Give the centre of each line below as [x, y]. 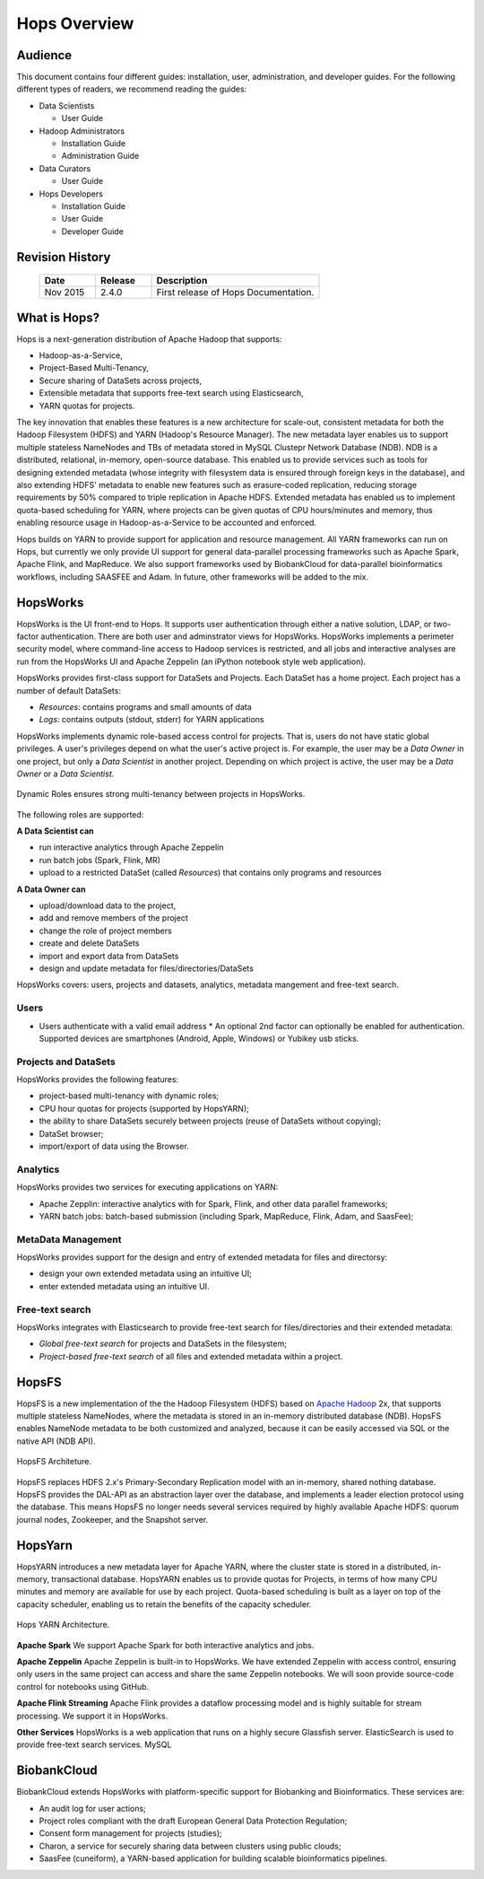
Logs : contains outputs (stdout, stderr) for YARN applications [151, 720]
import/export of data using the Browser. [114, 1146]
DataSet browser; [71, 1133]
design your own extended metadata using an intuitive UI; [146, 1273]
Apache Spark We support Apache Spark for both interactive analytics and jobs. [165, 1645]
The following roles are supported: [80, 814]
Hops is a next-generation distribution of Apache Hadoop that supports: [149, 339]
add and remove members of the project [113, 918]
